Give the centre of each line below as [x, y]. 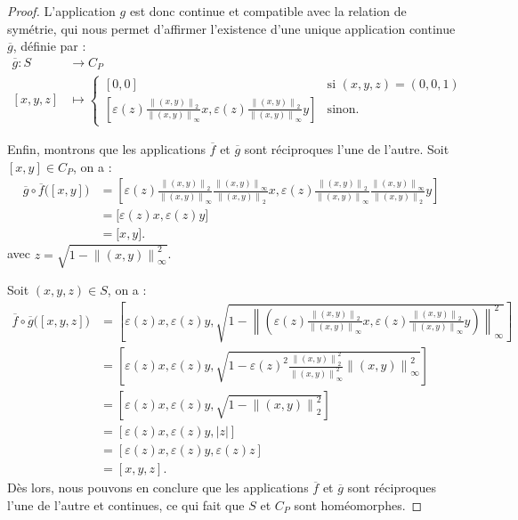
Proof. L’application [61, 11]
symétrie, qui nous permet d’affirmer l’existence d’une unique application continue [231, 28]
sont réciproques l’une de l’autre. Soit [347, 149]
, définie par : [49, 46]
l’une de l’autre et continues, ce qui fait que [126, 504]
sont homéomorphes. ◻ [358, 504]
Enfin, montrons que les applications [106, 149]
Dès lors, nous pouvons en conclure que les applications [158, 487]
